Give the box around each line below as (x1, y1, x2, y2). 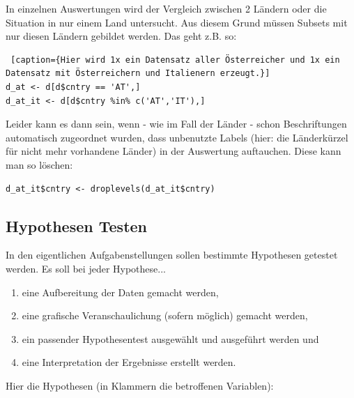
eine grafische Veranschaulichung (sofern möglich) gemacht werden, (22, 308, 308, 323)
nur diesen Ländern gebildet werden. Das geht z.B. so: (6, 29, 237, 43)
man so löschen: (6, 157, 73, 171)
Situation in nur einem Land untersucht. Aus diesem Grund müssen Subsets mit (6, 15, 348, 29)
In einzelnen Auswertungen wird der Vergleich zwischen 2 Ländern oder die (6, 1, 327, 15)
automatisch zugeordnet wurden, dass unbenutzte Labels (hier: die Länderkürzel (6, 130, 348, 144)
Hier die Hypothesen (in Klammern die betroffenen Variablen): (6, 378, 274, 392)
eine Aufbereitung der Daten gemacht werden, (22, 284, 219, 299)
